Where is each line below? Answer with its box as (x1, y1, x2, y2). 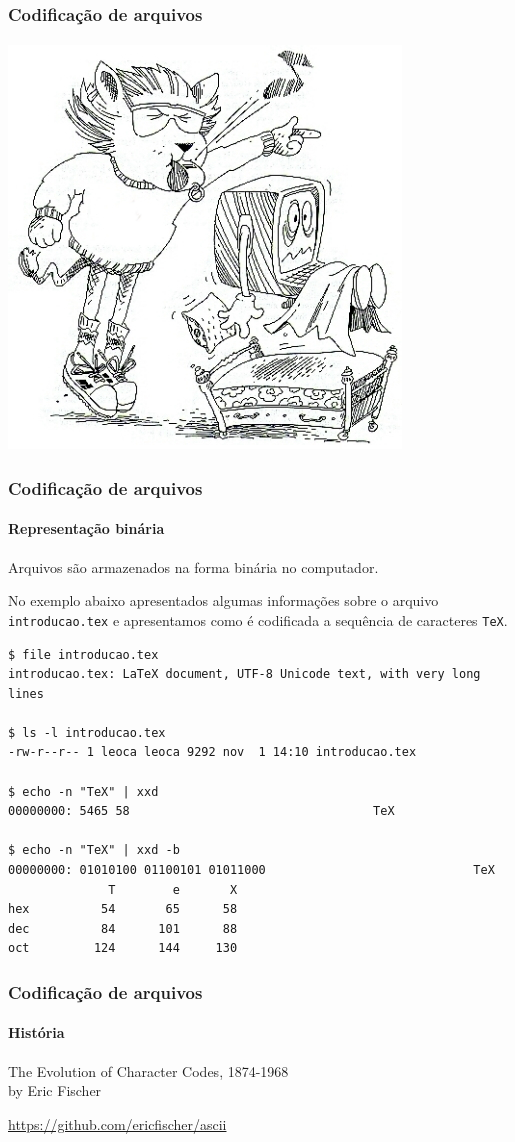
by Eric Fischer (8, 1080, 102, 1101)
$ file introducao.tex (8, 647, 159, 662)
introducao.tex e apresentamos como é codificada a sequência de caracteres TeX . (8, 609, 508, 630)
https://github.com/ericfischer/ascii (8, 1113, 227, 1134)
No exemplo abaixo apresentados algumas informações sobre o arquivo (8, 590, 439, 611)
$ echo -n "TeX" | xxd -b (8, 843, 180, 858)
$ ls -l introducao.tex (8, 725, 166, 740)
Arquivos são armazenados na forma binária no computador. (8, 556, 379, 577)
